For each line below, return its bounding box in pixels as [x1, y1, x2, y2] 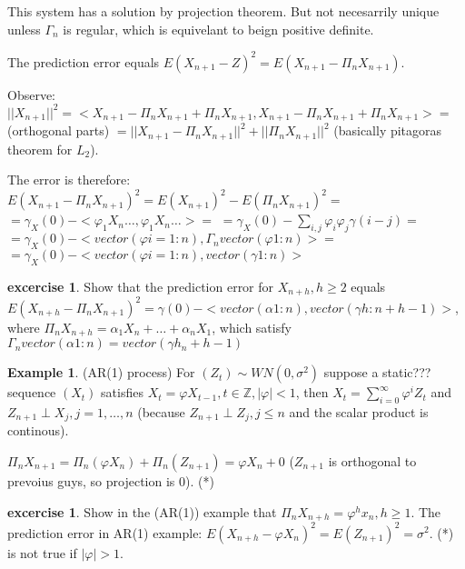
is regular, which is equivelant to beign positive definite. [63, 19, 374, 38]
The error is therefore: [7, 170, 131, 189]
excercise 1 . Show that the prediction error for [7, 276, 274, 295]
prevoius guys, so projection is [7, 472, 175, 491]
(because [137, 402, 185, 421]
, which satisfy [212, 317, 292, 336]
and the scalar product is [289, 402, 429, 421]
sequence [7, 383, 56, 402]
